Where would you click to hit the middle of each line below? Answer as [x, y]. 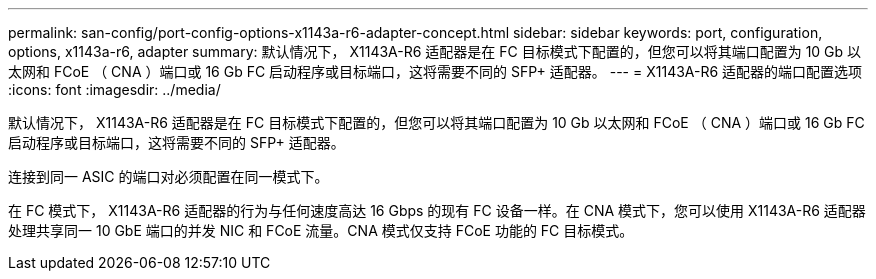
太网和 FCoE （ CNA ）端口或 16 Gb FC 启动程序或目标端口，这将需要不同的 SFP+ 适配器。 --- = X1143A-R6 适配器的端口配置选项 [435, 71]
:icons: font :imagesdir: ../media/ [114, 89]
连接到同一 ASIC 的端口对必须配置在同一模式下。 [168, 176]
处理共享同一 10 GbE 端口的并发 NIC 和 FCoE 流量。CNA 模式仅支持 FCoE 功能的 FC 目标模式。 [321, 230]
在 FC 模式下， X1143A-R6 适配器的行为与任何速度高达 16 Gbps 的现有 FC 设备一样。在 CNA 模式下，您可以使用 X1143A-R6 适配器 [437, 210]
